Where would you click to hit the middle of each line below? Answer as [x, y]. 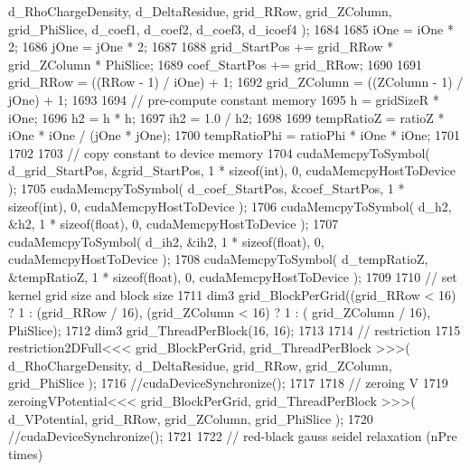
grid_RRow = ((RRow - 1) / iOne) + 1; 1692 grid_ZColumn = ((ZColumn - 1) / [236, 82]
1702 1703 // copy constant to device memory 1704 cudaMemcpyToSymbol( [219, 152]
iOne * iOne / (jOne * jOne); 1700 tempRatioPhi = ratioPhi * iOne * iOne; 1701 [234, 135]
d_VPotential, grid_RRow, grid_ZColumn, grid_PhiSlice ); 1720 [191, 418]
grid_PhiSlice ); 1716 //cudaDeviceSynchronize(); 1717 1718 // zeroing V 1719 [228, 383]
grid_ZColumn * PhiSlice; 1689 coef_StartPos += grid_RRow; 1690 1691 [215, 64]
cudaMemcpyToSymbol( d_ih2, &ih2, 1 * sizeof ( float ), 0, [166, 241]
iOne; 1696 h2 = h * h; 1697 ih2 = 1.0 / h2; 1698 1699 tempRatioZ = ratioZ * [226, 117]
